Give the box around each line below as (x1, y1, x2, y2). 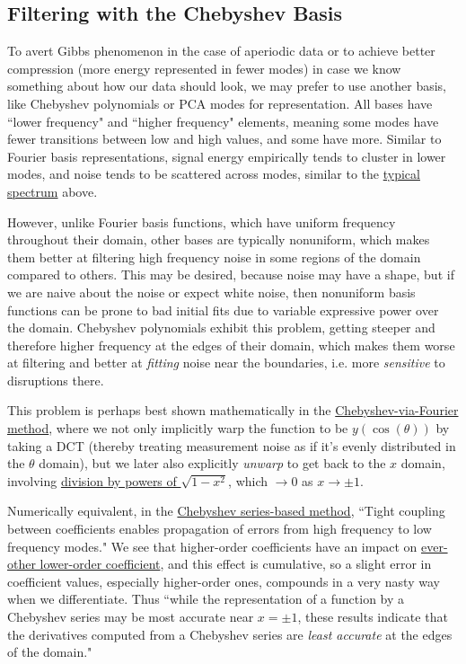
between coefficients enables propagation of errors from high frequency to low (7, 519, 432, 538)
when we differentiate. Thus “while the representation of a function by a (7, 589, 405, 608)
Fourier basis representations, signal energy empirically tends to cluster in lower (7, 146, 446, 165)
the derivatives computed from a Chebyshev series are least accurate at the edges (7, 624, 453, 643)
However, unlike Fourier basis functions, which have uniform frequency (7, 212, 396, 231)
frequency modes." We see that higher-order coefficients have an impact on (7, 536, 418, 555)
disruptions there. (7, 370, 104, 389)
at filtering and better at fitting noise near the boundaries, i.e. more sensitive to (7, 353, 445, 372)
